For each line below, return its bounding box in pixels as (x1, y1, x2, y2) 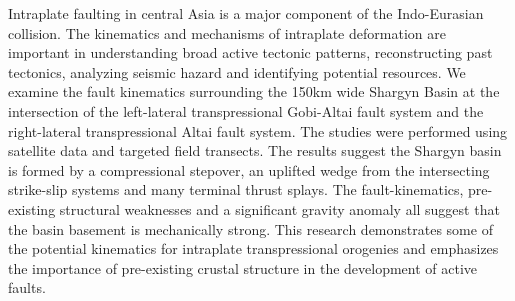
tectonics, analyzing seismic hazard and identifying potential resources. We (8, 61, 466, 82)
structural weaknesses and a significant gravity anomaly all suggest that (59, 198, 500, 219)
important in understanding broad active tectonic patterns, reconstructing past (8, 42, 493, 63)
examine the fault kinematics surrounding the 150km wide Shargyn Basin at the (8, 81, 500, 102)
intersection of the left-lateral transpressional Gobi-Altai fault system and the (8, 100, 484, 121)
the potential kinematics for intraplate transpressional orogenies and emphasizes (8, 238, 499, 259)
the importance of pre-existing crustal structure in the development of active (8, 257, 478, 278)
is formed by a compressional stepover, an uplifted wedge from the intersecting (8, 159, 490, 180)
